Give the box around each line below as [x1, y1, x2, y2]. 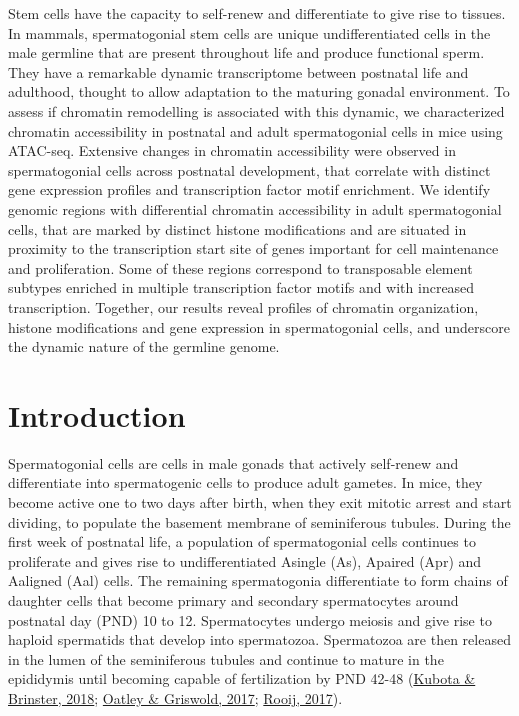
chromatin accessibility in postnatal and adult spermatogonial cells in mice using [8, 120, 503, 141]
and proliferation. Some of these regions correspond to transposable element [8, 257, 473, 278]
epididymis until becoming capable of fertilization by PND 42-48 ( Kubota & [8, 668, 476, 689]
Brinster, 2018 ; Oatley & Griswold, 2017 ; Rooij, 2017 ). [8, 687, 343, 708]
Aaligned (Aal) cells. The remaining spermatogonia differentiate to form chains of [8, 570, 508, 591]
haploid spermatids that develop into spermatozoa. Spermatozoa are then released [8, 629, 511, 650]
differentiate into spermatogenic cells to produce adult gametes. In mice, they [8, 472, 483, 493]
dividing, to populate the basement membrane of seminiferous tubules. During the [8, 511, 511, 532]
